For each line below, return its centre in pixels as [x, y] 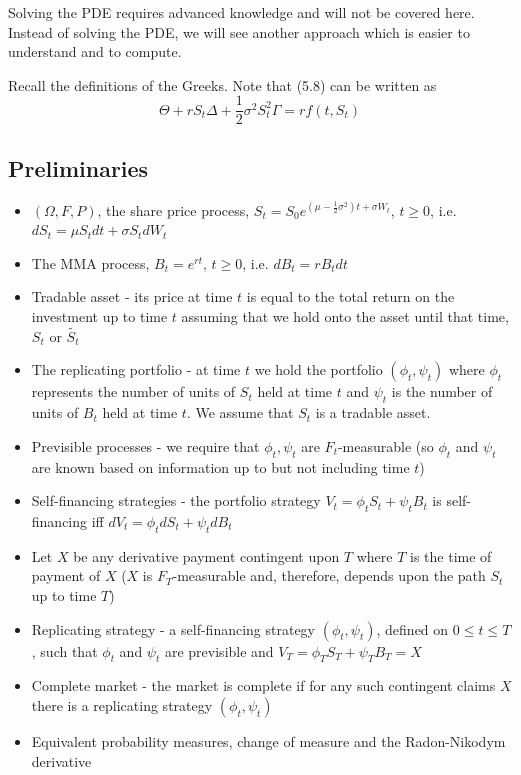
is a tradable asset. [373, 412]
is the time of [451, 555]
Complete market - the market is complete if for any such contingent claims [263, 685]
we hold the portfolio [318, 369]
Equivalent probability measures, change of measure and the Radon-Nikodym [268, 740]
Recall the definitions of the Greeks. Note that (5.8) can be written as [222, 84]
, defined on [412, 628]
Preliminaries [78, 167]
